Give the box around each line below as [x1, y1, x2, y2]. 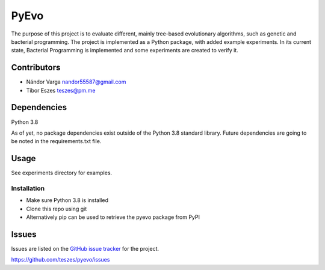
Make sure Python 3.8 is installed [26, 197, 108, 204]
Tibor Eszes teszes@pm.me [26, 87, 96, 94]
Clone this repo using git [26, 205, 87, 212]
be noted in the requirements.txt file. [11, 138, 102, 145]
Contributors [11, 63, 61, 73]
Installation [11, 184, 45, 192]
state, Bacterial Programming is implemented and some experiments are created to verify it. [11, 47, 239, 54]
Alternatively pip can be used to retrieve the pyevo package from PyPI [26, 213, 200, 221]
